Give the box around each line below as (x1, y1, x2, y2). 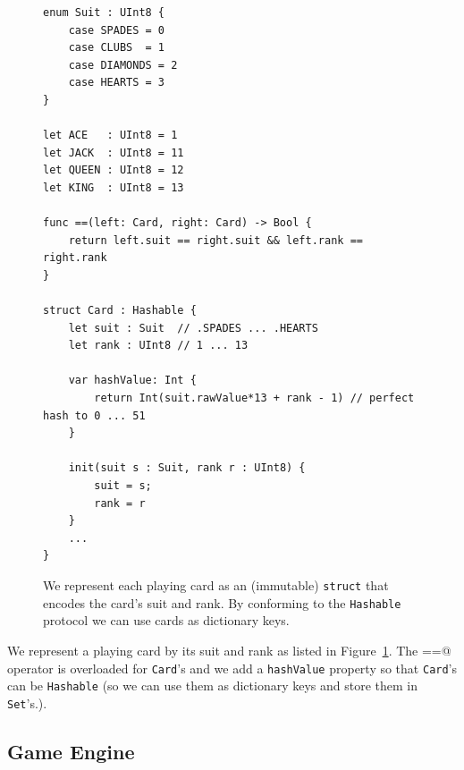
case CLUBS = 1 (68, 41, 165, 55)
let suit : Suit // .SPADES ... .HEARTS (68, 321, 318, 334)
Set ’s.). (7, 693, 47, 712)
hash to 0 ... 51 (43, 409, 146, 422)
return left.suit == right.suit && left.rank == (68, 233, 363, 247)
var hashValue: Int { (68, 374, 197, 387)
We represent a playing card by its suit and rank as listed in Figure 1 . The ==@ (7, 640, 451, 659)
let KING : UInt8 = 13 (43, 181, 184, 194)
